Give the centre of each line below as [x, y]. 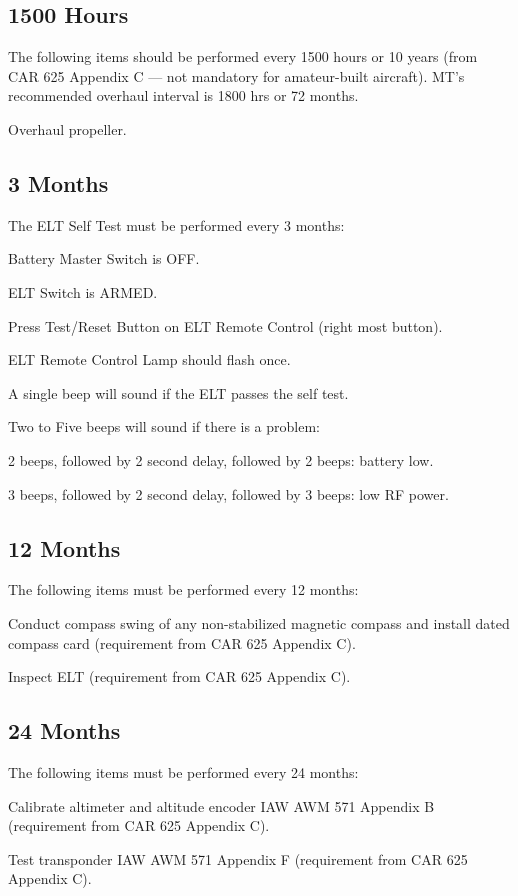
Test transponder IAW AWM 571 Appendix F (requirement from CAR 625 [238, 858]
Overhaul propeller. [67, 128]
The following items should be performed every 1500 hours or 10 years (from [243, 56]
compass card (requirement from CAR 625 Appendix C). [182, 642]
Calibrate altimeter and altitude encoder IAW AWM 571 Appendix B [221, 805]
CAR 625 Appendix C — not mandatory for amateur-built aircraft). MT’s [236, 75]
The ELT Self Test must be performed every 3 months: [176, 224]
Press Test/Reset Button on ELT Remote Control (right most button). [225, 325]
